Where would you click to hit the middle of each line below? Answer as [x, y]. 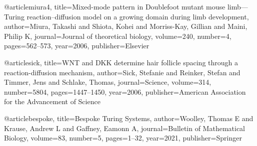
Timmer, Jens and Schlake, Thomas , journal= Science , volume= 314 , [108, 82]
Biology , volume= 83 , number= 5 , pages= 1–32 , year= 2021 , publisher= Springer [123, 138]
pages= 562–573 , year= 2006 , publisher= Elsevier [77, 46]
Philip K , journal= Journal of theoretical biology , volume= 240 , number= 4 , [118, 36]
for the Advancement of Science [52, 101]
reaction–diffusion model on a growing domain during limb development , [138, 16]
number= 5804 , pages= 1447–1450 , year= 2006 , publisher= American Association [125, 91]
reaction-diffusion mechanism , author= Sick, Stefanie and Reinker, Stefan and [122, 72]
